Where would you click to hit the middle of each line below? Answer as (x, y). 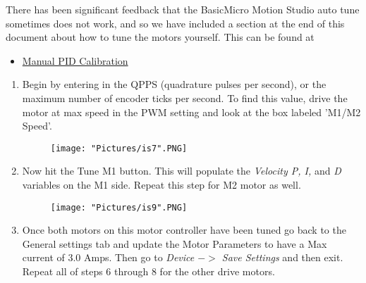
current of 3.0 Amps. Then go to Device (108, 257)
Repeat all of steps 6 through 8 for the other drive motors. (148, 271)
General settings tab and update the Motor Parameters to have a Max (175, 243)
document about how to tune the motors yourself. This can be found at (160, 37)
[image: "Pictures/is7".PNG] (119, 148)
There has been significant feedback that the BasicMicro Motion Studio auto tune (183, 9)
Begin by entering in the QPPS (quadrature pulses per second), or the (174, 84)
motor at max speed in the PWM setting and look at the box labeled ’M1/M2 (191, 112)
